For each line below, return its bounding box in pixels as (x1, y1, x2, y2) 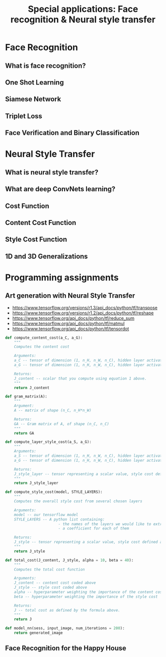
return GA (14, 431, 35, 436)
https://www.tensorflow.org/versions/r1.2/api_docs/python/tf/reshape (12, 310, 154, 316)
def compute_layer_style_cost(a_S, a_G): (5, 439, 92, 444)
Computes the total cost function (14, 567, 85, 572)
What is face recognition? (5, 61, 86, 70)
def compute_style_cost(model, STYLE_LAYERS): (5, 489, 103, 495)
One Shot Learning (5, 78, 64, 87)
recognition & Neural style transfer (10, 14, 156, 25)
